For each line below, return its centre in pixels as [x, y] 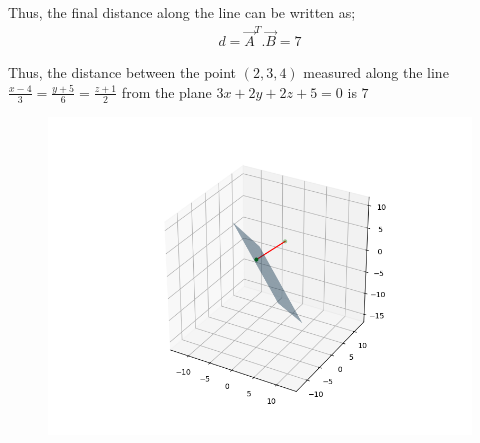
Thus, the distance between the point [122, 72]
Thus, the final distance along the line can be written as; [182, 12]
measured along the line [376, 72]
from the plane [166, 91]
